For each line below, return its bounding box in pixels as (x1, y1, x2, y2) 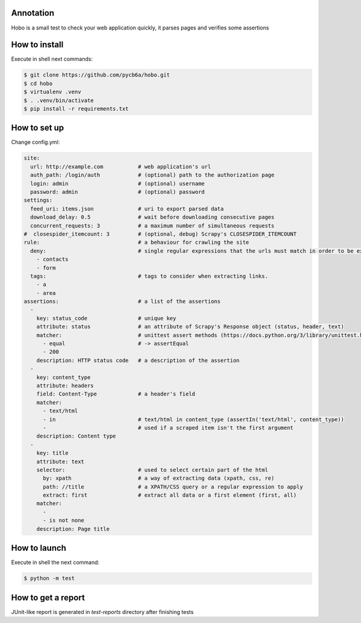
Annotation (11, 8, 55, 18)
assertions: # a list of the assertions (23, 298, 221, 305)
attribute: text (36, 458, 84, 465)
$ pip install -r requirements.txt (23, 105, 129, 112)
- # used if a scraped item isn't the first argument (43, 424, 294, 431)
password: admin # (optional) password (30, 188, 205, 196)
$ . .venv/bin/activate (23, 97, 94, 104)
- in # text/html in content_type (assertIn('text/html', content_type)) (43, 416, 344, 423)
